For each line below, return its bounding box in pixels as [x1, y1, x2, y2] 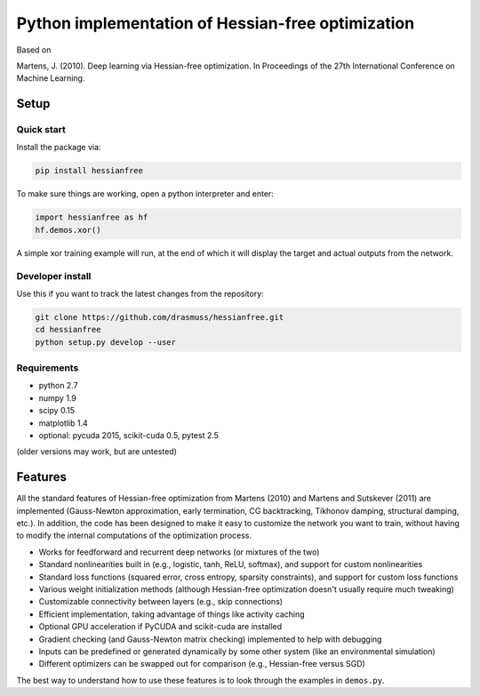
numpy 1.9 [38, 392, 77, 404]
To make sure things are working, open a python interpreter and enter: [16, 188, 275, 199]
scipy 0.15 [38, 405, 76, 416]
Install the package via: [16, 142, 101, 153]
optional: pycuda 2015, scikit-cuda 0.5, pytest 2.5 [38, 430, 220, 441]
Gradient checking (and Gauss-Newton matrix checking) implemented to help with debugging [38, 634, 382, 644]
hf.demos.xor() [35, 225, 101, 235]
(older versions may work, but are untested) [16, 446, 178, 457]
